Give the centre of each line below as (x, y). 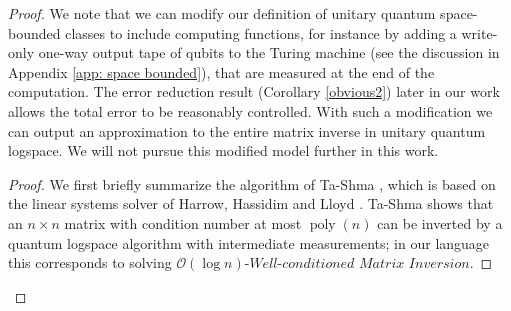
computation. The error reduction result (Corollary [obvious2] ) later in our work (254, 91)
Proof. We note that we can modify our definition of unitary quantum (222, 13)
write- (479, 32)
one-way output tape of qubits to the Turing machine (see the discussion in (269, 52)
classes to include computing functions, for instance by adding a (261, 32)
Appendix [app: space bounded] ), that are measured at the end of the (221, 71)
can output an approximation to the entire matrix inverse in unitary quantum (247, 130)
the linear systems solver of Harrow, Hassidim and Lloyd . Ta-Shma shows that (251, 203)
